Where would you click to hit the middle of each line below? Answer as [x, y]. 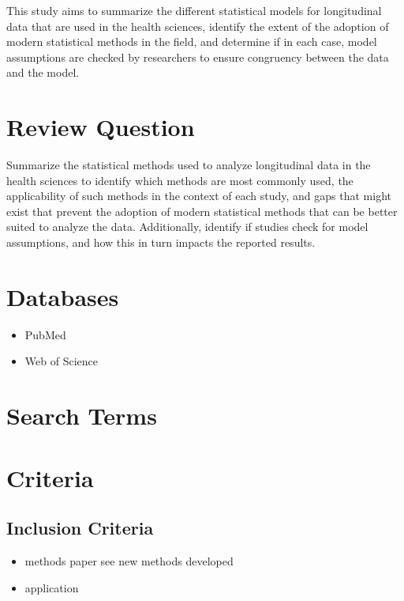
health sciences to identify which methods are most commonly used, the [180, 180]
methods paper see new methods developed [129, 560]
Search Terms [82, 416]
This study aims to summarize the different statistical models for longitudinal [194, 10]
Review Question [101, 127]
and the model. [43, 72]
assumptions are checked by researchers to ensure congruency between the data [198, 57]
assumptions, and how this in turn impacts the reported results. [161, 242]
